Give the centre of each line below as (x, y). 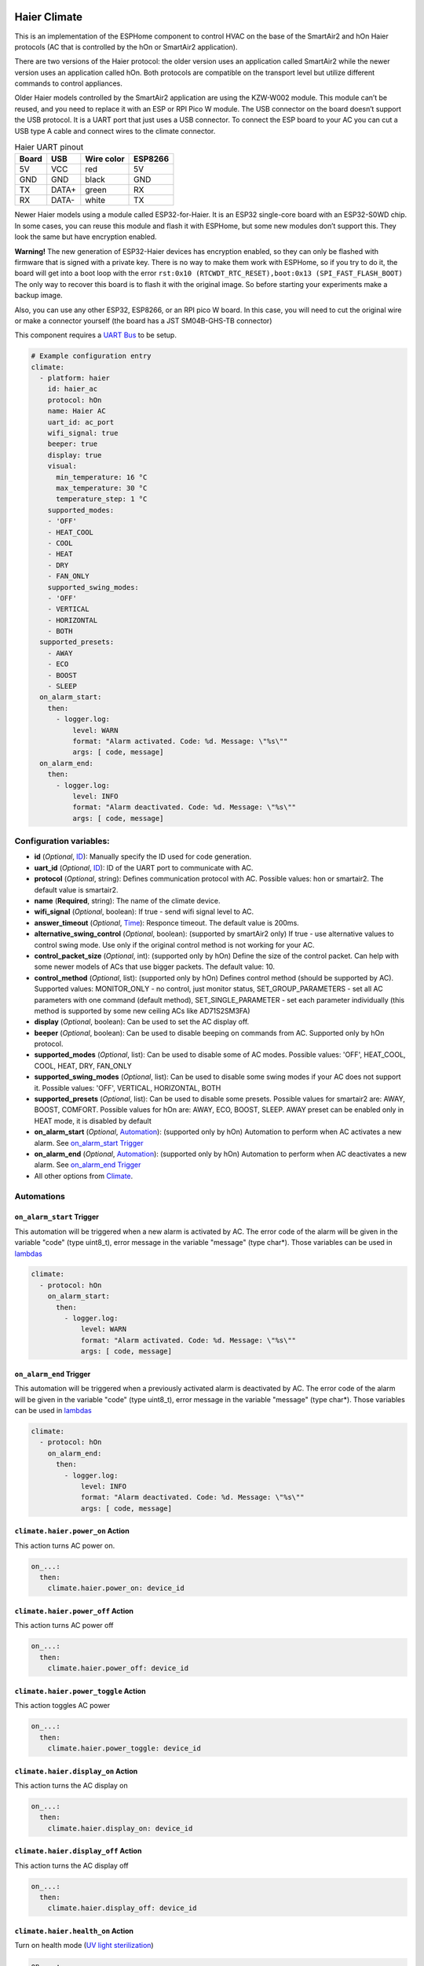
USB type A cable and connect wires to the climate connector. (115, 131)
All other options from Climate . (84, 1176)
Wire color (105, 159)
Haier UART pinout (49, 147)
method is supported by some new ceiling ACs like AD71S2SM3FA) (142, 1011)
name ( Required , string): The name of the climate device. (127, 901)
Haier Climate (48, 17)
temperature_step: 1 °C (102, 499)
